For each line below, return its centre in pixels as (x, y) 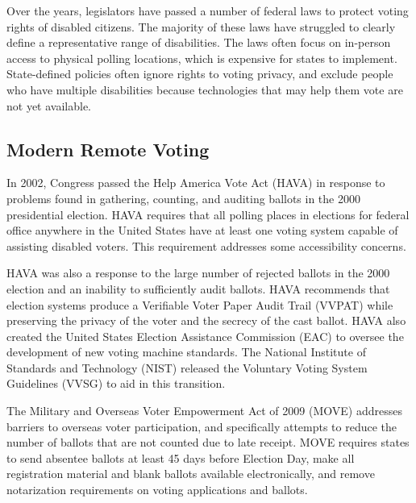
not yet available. (49, 105)
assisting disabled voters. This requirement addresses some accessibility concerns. (206, 245)
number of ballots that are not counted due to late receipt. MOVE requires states (208, 442)
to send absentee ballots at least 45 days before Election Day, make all (181, 457)
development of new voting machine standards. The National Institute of (186, 352)
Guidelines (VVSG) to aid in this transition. (116, 383)
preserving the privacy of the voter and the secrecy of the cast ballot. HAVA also (206, 320)
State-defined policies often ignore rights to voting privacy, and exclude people (200, 74)
